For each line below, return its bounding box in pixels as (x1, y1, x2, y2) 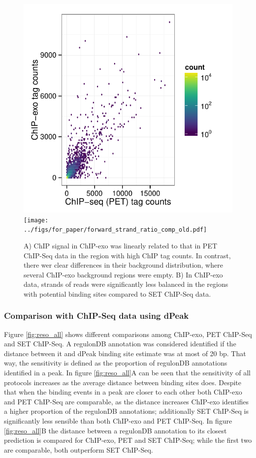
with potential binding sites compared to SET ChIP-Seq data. (24, 288, 211, 299)
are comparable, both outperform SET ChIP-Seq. (4, 444, 153, 455)
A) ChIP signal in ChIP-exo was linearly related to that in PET (24, 240, 218, 250)
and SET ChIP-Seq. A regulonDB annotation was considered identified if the (4, 338, 236, 349)
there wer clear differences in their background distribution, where (24, 260, 223, 270)
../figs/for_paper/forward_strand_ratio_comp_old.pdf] (24, 226, 207, 234)
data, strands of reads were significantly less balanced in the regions (24, 279, 228, 289)
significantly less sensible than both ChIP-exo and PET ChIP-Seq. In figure (4, 416, 232, 426)
